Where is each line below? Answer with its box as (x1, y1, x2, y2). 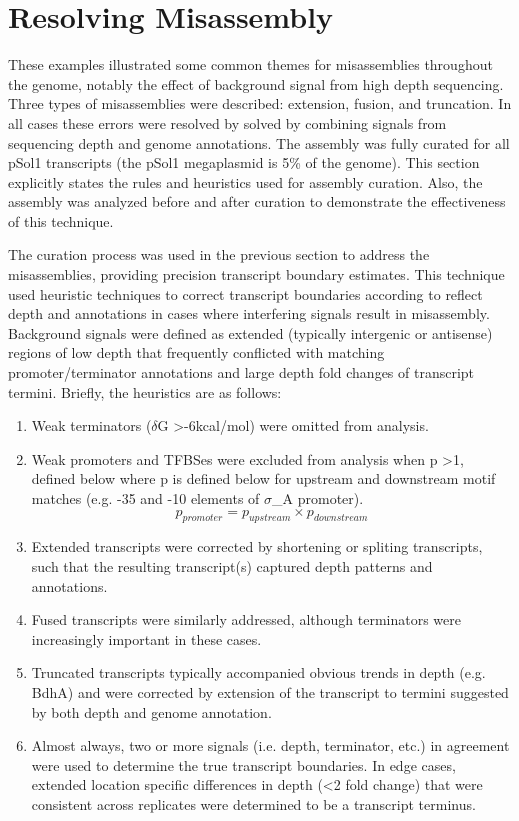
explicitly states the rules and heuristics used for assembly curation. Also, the (8, 171, 483, 192)
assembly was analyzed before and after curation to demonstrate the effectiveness (8, 191, 506, 212)
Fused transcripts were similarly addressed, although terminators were (31, 609, 462, 630)
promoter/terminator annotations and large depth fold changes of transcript (8, 362, 475, 383)
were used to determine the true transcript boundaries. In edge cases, (31, 754, 456, 775)
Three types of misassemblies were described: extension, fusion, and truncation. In (8, 93, 512, 114)
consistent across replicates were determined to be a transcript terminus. (31, 793, 476, 814)
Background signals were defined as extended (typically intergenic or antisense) (8, 322, 493, 343)
